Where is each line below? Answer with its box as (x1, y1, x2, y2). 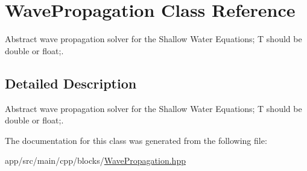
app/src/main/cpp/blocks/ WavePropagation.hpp (5, 154, 186, 167)
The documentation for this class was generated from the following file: (5, 134, 267, 146)
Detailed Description (5, 73, 137, 92)
